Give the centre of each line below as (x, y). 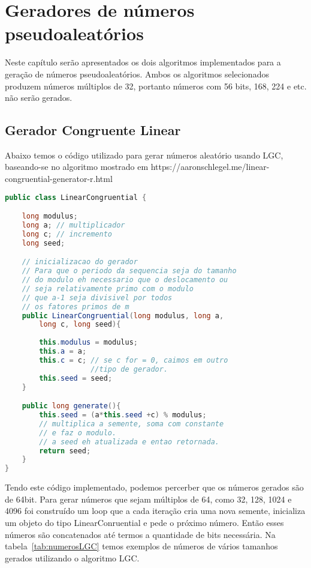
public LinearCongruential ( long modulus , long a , (123, 316)
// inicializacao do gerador (80, 262)
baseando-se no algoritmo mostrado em (77, 167)
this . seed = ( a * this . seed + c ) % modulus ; (123, 415)
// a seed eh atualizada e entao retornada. (129, 442)
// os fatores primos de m (76, 307)
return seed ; (65, 451)
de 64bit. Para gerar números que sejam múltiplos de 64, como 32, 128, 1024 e (148, 499)
